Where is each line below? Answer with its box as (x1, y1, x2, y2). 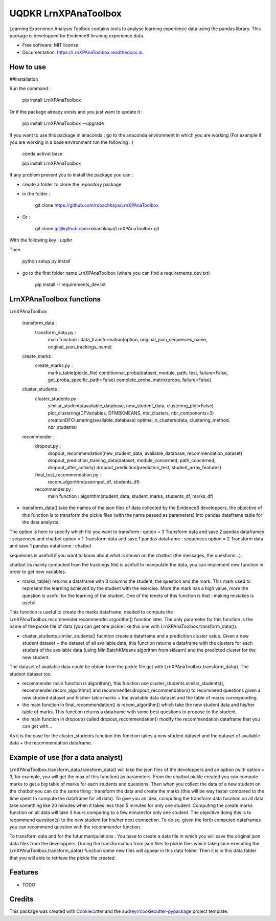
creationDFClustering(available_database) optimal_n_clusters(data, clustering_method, (48, 417, 230, 423)
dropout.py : (35, 443, 61, 449)
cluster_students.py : (35, 396, 79, 402)
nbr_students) (48, 424, 77, 430)
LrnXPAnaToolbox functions (9, 295, 101, 303)
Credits (9, 895, 34, 904)
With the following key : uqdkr (9, 237, 73, 243)
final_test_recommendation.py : (35, 471, 101, 478)
